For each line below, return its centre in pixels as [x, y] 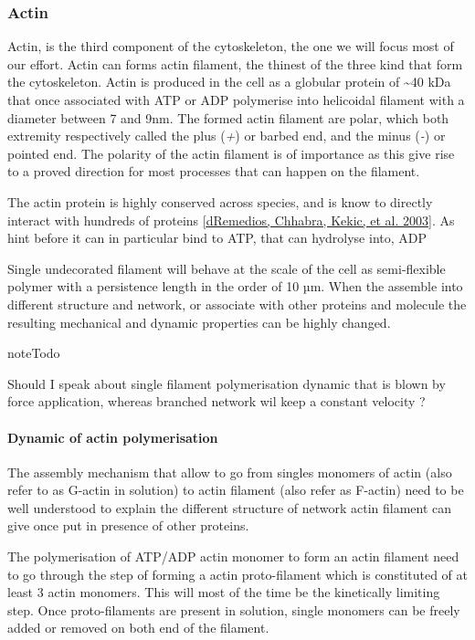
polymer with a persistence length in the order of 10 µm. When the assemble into [235, 286]
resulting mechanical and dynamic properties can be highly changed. [199, 322]
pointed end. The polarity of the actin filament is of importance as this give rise [231, 153]
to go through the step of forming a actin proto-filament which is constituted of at [237, 574]
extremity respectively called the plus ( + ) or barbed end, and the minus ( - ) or [227, 136]
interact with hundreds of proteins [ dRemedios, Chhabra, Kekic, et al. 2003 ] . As [231, 220]
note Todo [34, 353]
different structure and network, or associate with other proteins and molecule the [237, 304]
